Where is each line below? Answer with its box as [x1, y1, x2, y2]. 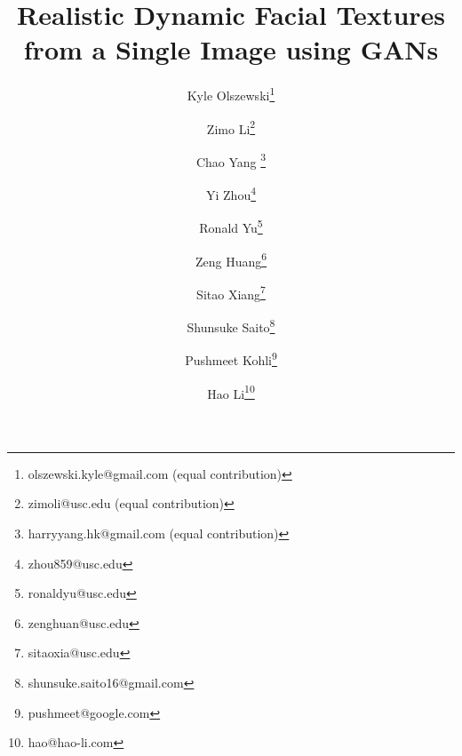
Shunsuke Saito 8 [187, 315, 275, 336]
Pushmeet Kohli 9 [185, 348, 277, 369]
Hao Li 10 [207, 381, 255, 402]
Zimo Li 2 [206, 116, 256, 138]
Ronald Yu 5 [199, 216, 263, 236]
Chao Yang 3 [195, 149, 267, 171]
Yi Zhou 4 [205, 183, 257, 203]
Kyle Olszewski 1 [187, 84, 275, 104]
